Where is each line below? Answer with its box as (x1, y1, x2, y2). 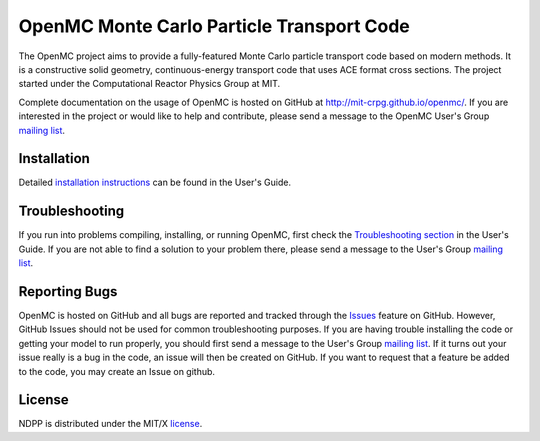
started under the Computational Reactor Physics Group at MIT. (18, 78, 281, 90)
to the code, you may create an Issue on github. (18, 365, 215, 377)
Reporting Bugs (18, 283, 118, 300)
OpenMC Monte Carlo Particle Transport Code (18, 15, 410, 37)
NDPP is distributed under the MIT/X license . (18, 418, 203, 430)
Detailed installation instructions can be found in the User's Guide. (18, 176, 292, 189)
